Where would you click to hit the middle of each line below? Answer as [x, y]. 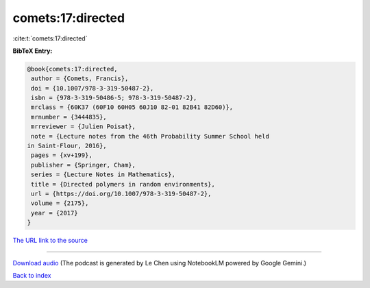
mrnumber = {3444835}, [69, 117]
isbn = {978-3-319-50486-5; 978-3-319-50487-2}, [114, 98]
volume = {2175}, [60, 203]
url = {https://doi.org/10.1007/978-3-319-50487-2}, [121, 194]
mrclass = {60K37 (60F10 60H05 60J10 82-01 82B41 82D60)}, [132, 107]
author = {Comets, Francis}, [80, 79]
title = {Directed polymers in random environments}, [123, 184]
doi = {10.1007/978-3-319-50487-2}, [92, 88]
